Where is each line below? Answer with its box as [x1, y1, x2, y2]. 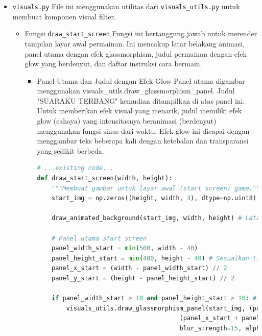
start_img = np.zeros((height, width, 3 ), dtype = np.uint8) [52, 195, 256, 202]
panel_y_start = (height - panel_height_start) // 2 [52, 274, 235, 282]
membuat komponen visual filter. [12, 11, 116, 21]
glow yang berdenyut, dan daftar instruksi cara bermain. [25, 58, 202, 69]
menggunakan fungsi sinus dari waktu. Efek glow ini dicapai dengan [37, 125, 250, 136]
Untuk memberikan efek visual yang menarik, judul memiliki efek [37, 105, 242, 116]
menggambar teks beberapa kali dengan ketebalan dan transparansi [37, 135, 249, 146]
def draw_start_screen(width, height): [37, 175, 173, 182]
